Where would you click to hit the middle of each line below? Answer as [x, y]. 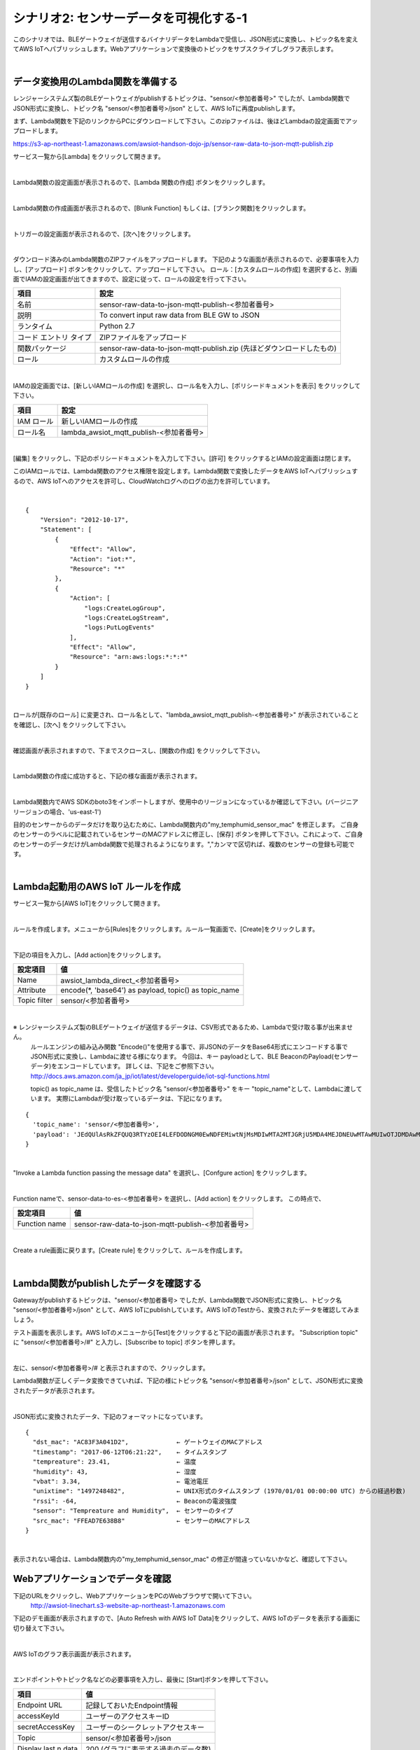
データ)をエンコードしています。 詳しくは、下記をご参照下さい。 [124, 1066]
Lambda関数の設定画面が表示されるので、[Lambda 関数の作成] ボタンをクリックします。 [141, 182]
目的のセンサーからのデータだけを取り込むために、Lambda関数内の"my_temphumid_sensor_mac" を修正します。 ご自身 [186, 824]
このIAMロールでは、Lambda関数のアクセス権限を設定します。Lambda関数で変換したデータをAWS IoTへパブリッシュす [185, 471]
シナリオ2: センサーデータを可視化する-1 [130, 18]
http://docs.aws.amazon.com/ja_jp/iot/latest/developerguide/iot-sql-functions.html [150, 1076]
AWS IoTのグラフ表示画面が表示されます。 [74, 1654]
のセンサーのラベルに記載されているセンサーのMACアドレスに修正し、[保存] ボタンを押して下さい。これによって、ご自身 [188, 834]
